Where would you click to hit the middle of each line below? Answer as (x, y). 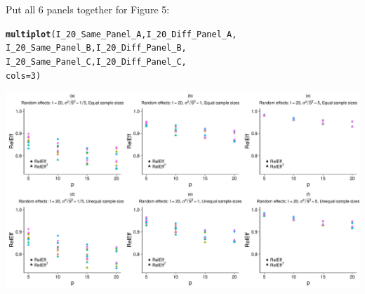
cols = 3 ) (24, 76)
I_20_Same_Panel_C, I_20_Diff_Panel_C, (96, 62)
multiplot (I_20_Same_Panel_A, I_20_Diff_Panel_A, (121, 34)
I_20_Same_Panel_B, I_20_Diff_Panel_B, (96, 48)
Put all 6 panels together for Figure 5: (88, 9)
